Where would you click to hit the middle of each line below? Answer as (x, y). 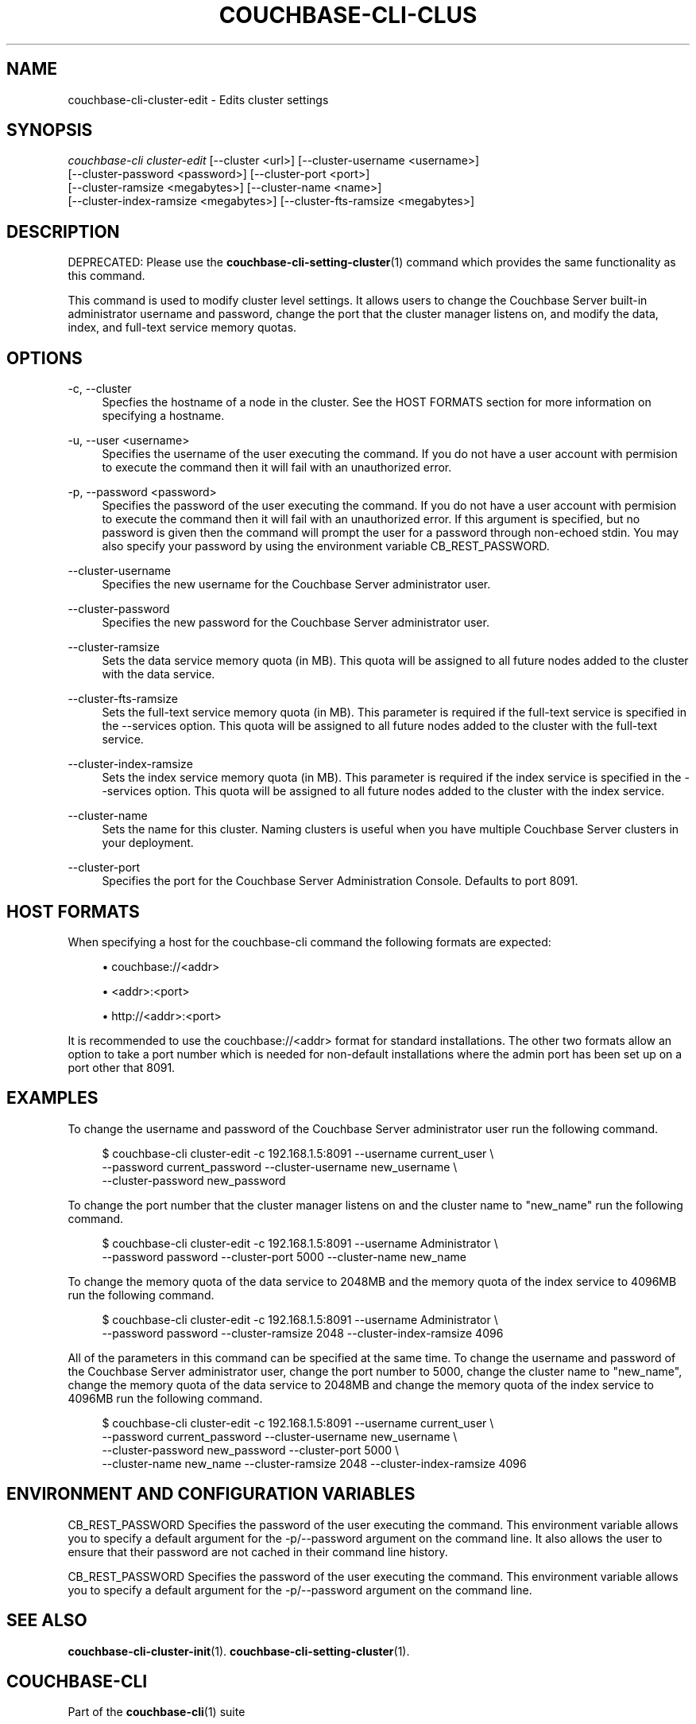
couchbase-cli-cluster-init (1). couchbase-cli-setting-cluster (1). (239, 1651)
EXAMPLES (52, 1098)
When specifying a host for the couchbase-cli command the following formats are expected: (309, 942)
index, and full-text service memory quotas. (182, 328)
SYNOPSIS (50, 130)
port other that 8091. (122, 1067)
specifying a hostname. (163, 416)
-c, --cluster (100, 389)
